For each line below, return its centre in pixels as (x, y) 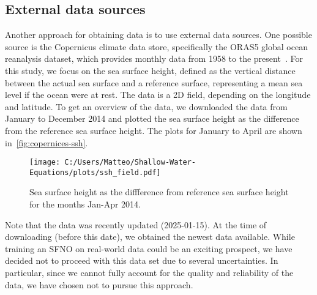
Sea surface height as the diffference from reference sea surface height (159, 192)
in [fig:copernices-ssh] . (47, 142)
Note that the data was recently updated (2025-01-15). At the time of (136, 224)
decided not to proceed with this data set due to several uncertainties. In (142, 260)
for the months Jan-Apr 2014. (85, 204)
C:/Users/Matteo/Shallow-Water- (130, 162)
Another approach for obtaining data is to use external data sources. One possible (158, 35)
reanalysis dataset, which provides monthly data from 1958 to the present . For (154, 58)
